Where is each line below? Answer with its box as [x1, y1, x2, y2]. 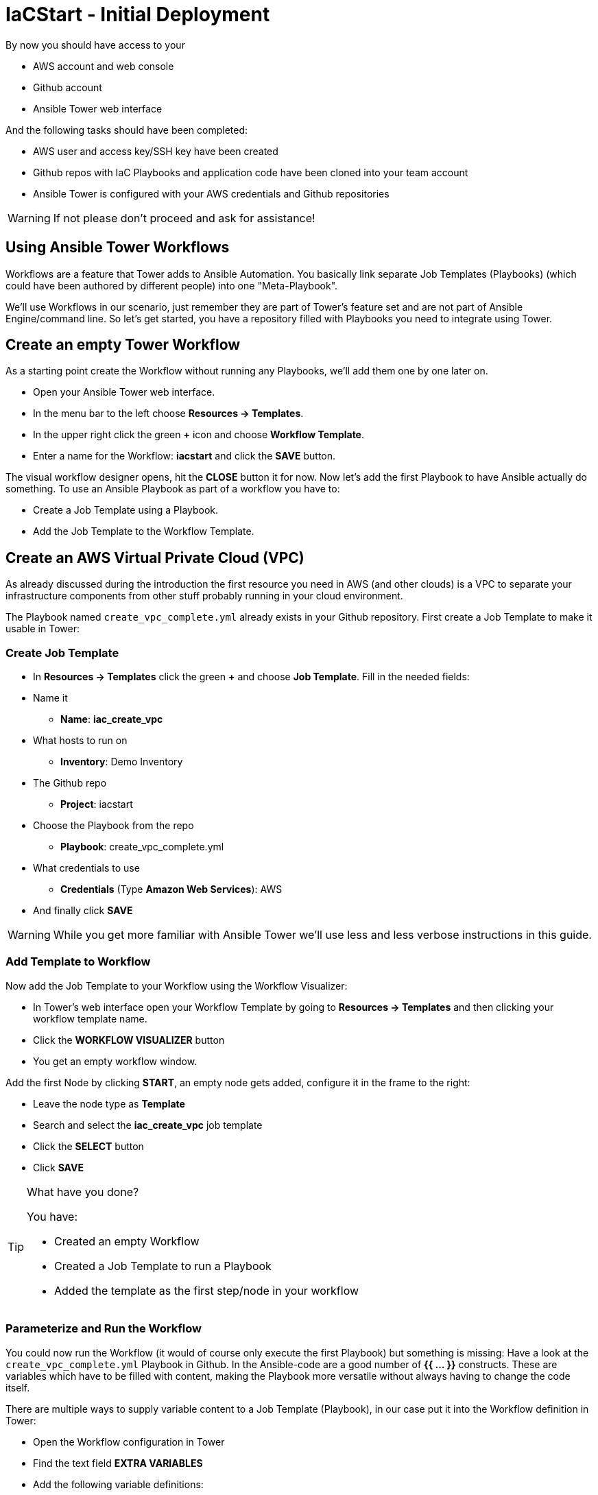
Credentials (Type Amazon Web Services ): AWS [60, 883, 283, 896]
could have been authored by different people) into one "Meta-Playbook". [5, 279, 338, 291]
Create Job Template [5, 645, 119, 660]
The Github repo [33, 777, 107, 789]
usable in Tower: [5, 623, 80, 635]
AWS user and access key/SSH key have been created [33, 145, 278, 157]
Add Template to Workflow [5, 955, 151, 969]
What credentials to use [33, 862, 140, 874]
